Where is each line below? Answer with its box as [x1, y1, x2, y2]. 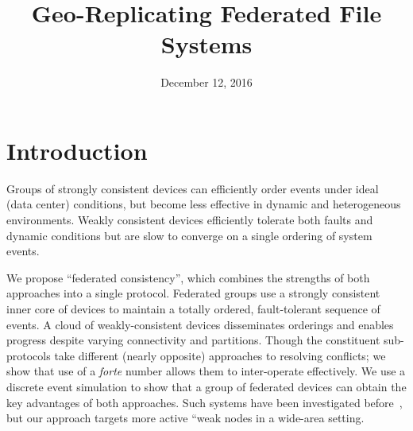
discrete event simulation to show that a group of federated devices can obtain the [6, 378, 407, 394]
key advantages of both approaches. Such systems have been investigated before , [6, 394, 403, 410]
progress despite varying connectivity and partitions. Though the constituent [6, 332, 380, 348]
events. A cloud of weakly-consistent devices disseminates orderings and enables [6, 316, 394, 332]
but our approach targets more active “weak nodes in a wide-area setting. [6, 410, 365, 426]
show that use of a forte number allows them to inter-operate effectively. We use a [6, 363, 406, 379]
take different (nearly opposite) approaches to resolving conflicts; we [54, 347, 386, 363]
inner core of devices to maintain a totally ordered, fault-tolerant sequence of [6, 301, 380, 316]
